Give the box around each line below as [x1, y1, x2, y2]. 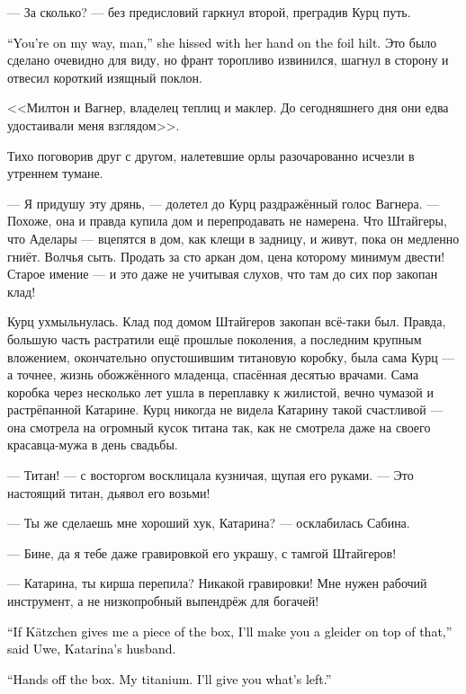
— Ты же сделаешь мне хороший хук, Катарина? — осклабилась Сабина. [7, 513, 410, 532]
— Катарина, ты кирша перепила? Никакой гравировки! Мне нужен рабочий [7, 574, 427, 592]
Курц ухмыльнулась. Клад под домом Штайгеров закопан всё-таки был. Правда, [7, 312, 446, 331]
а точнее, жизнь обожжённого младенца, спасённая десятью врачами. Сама [7, 365, 419, 384]
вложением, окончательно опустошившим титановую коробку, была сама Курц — [7, 347, 455, 366]
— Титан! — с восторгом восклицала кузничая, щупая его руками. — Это [7, 466, 414, 485]
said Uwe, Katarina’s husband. [7, 639, 176, 658]
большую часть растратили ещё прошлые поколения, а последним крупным [7, 329, 422, 348]
